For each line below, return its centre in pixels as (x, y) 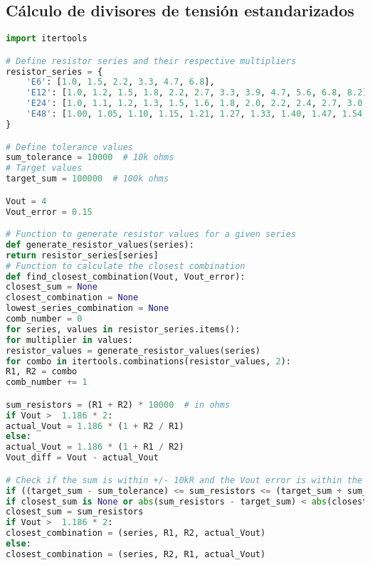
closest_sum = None (52, 287)
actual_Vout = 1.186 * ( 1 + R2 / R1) (95, 426)
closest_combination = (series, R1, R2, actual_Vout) (136, 533)
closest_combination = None (72, 298)
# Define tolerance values (69, 147)
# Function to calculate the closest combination (126, 266)
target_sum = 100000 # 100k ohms (88, 179)
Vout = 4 (26, 201)
